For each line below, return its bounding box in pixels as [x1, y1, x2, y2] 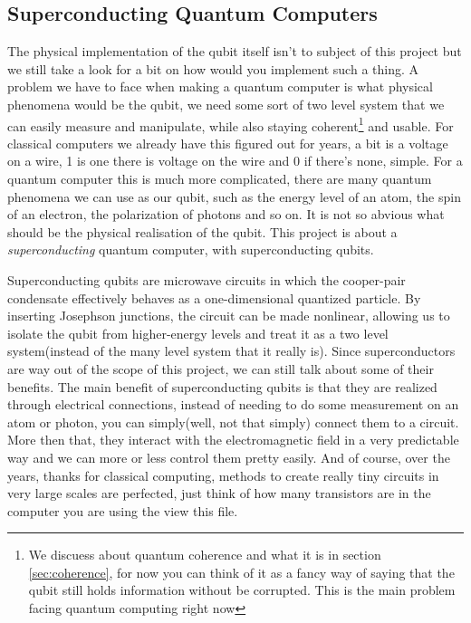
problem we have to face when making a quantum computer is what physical [7, 77, 433, 96]
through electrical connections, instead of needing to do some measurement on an [7, 395, 459, 414]
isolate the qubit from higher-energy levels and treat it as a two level [7, 323, 389, 342]
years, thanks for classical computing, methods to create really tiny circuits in [7, 465, 439, 484]
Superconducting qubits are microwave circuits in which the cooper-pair [7, 270, 406, 289]
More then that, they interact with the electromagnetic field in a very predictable [7, 430, 459, 449]
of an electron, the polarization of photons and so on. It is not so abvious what [7, 205, 445, 224]
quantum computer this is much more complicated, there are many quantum [7, 169, 432, 188]
